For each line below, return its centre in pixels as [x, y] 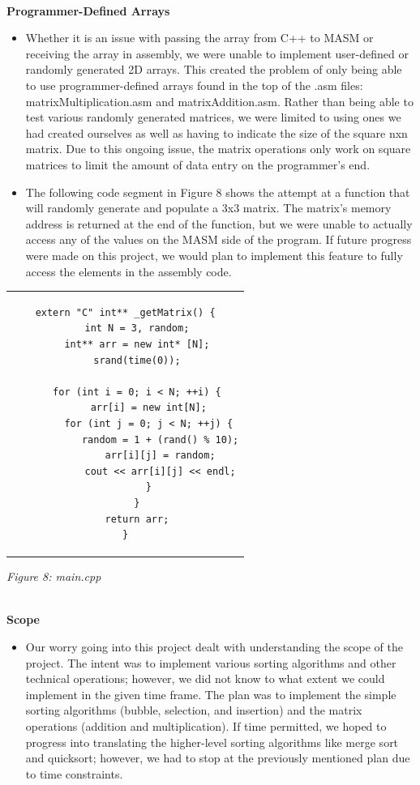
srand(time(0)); [137, 360]
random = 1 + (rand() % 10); [160, 439]
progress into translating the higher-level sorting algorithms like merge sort [212, 742]
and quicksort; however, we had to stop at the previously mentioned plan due [218, 758]
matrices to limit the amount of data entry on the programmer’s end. [198, 164]
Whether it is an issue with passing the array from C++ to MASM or [199, 38]
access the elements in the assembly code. [129, 271]
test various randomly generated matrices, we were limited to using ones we [213, 117]
